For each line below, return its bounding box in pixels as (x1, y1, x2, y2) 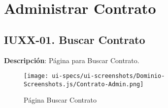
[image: (24, 72, 49, 80)
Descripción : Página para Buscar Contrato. (4, 55, 139, 65)
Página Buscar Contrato (24, 95, 97, 105)
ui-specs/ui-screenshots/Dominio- (52, 72, 165, 80)
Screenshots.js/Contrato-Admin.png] (24, 80, 144, 88)
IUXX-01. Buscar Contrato (4, 32, 145, 47)
